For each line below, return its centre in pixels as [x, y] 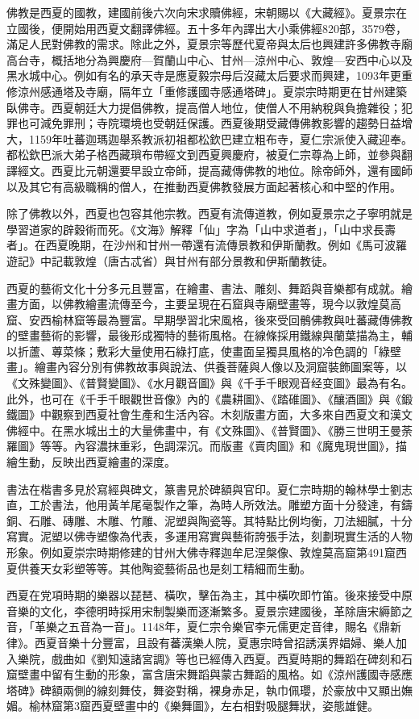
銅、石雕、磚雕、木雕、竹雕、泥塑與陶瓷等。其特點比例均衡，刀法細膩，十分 [209, 520]
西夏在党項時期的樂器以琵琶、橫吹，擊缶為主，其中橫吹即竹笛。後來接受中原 [209, 595]
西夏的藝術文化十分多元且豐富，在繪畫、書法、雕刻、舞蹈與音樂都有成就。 [204, 288]
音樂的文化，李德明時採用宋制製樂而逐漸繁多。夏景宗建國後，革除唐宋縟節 [204, 610]
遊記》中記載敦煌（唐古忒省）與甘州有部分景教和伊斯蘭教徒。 [170, 260]
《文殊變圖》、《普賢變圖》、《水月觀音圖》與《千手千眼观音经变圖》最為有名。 [209, 383]
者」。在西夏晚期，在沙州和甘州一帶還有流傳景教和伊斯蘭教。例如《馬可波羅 [207, 245]
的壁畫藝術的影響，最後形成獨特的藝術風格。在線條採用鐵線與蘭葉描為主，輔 [209, 335]
